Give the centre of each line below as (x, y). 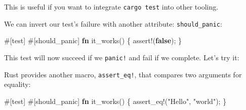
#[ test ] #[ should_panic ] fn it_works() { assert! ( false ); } (93, 40)
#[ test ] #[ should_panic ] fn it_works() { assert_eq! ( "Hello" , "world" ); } (115, 101)
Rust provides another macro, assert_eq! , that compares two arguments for (123, 74)
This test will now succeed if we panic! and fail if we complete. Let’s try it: (122, 57)
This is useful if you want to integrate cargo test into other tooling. (111, 7)
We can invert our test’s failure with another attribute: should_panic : (113, 23)
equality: (17, 84)
